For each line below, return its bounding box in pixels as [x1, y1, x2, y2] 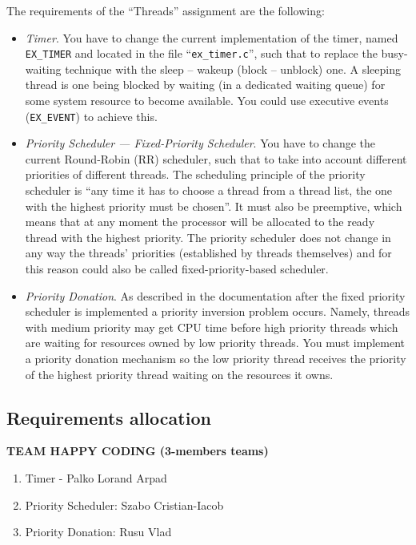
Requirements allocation [6, 405, 211, 430]
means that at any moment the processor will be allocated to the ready [25, 213, 375, 230]
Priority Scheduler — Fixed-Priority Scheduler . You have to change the [25, 135, 376, 151]
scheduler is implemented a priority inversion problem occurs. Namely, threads [25, 303, 410, 320]
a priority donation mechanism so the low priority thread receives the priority [25, 350, 406, 366]
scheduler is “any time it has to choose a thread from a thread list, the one [25, 182, 393, 199]
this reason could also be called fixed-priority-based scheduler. [25, 260, 329, 277]
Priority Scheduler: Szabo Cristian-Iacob [25, 496, 224, 513]
